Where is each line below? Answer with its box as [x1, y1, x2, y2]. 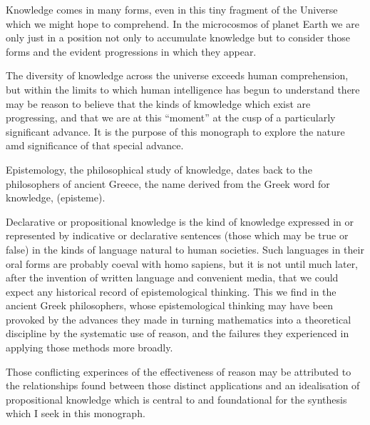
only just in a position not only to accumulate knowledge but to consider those [6, 30, 350, 45]
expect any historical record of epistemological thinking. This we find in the [6, 284, 336, 299]
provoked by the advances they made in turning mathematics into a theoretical [6, 311, 351, 326]
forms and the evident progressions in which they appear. [6, 44, 257, 59]
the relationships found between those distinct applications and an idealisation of [6, 378, 360, 393]
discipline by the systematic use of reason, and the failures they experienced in [6, 326, 349, 341]
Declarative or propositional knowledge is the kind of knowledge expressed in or [6, 214, 354, 229]
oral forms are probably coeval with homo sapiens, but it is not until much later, [6, 256, 359, 271]
